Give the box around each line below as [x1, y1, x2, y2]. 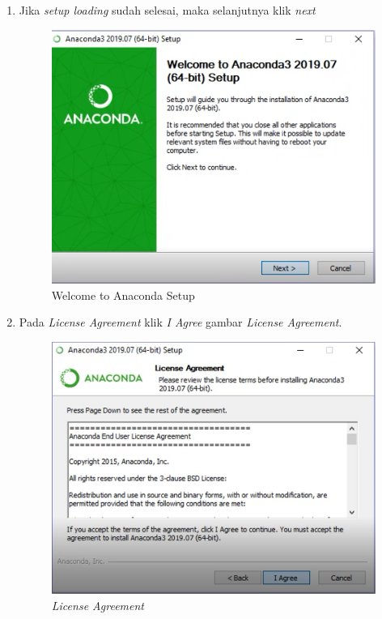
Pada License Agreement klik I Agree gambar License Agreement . [19, 314, 342, 331]
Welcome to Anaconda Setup [51, 286, 195, 303]
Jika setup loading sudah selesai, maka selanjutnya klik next [19, 2, 316, 18]
